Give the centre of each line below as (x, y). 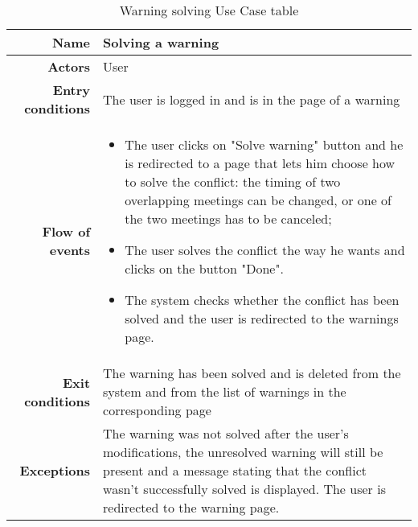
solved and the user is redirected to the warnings (262, 318)
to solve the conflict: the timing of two (233, 181)
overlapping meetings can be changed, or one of (258, 200)
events (70, 250)
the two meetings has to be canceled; (228, 218)
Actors (69, 66)
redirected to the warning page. (191, 507)
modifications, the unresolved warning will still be (243, 452)
